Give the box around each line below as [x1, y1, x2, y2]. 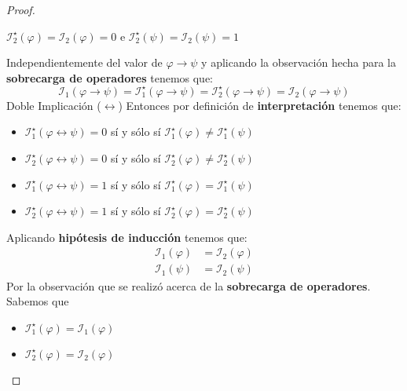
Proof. [6, 2, 35, 17]
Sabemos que [6, 293, 69, 309]
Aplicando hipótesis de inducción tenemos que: [6, 228, 247, 245]
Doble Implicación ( [6, 97, 101, 113]
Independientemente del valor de [6, 54, 163, 71]
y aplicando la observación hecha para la [201, 54, 396, 71]
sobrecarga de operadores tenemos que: [6, 69, 214, 86]
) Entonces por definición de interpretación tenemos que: [118, 97, 401, 113]
